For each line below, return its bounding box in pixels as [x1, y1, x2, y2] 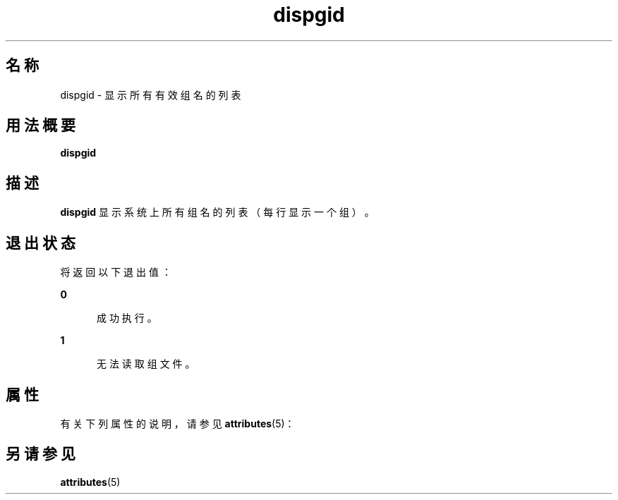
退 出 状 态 [6, 233, 75, 252]
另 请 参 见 [6, 445, 75, 463]
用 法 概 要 [6, 116, 75, 135]
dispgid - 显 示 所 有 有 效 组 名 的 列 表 [60, 88, 241, 101]
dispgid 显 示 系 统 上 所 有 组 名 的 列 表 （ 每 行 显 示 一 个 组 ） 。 [60, 206, 375, 219]
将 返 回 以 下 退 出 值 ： [60, 266, 171, 279]
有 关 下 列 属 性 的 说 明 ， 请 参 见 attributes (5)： [60, 417, 295, 429]
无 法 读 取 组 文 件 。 [97, 358, 195, 370]
